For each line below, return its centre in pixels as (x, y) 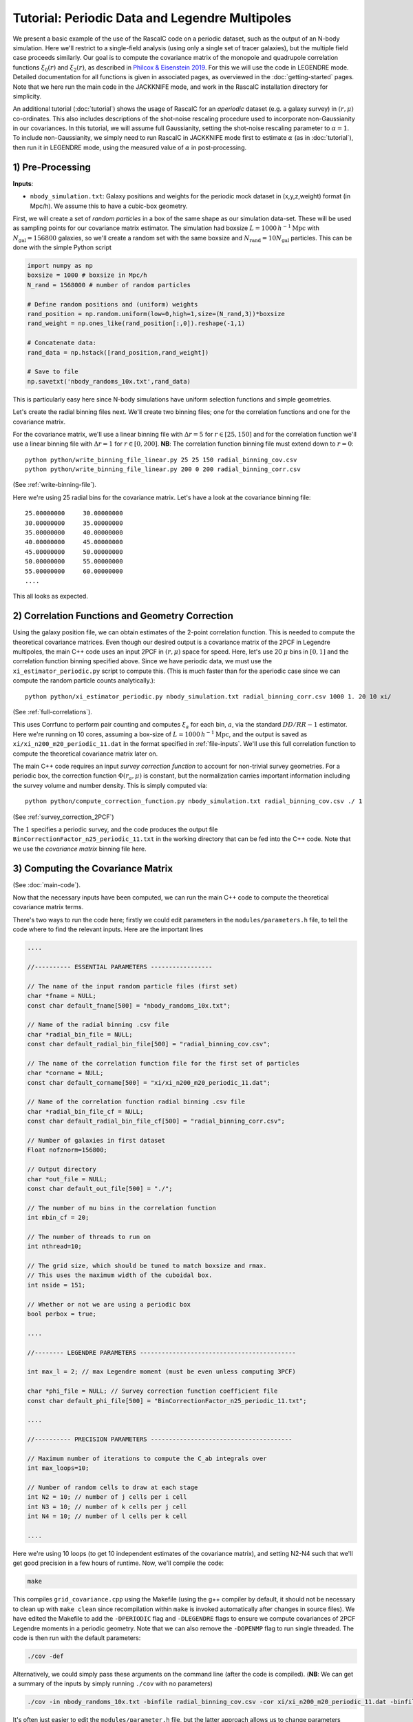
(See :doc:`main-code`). (46, 884)
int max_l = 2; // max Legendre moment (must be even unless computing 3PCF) (161, 1372)
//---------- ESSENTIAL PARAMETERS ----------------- (120, 967)
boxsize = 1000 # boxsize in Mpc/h (87, 275)
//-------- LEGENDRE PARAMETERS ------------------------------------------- (161, 1352)
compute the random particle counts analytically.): (84, 681)
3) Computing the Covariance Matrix (93, 868)
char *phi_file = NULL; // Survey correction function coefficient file (152, 1391)
